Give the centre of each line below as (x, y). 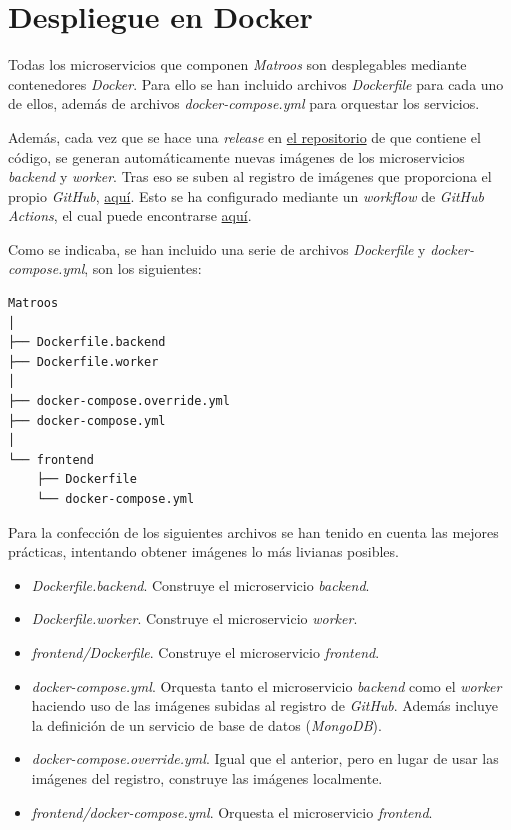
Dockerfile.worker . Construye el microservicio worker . (194, 618)
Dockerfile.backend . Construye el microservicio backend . (200, 584)
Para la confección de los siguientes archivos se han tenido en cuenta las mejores (253, 531)
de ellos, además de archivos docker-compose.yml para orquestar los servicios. (244, 103)
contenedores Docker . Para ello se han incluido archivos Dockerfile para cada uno (256, 83)
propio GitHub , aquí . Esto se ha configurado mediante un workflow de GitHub (246, 195)
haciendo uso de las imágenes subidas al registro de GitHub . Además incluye (265, 705)
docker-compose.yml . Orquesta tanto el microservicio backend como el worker (266, 685)
